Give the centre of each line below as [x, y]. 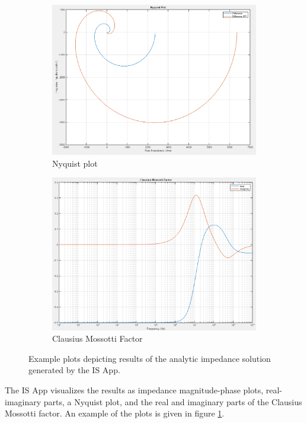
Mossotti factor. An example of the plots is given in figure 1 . [115, 413]
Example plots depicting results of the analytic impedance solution [150, 358]
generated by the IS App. [74, 370]
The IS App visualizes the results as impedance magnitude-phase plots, [134, 390]
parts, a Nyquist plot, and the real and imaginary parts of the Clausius [173, 401]
